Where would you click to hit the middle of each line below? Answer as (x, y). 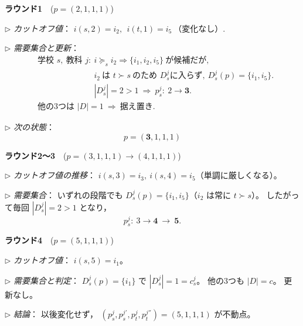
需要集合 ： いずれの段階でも (68, 194)
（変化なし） (198, 29)
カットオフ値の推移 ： (55, 175)
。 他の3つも (220, 280)
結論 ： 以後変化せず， (56, 314)
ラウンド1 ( (29, 8)
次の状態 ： (34, 127)
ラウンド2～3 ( (36, 155)
